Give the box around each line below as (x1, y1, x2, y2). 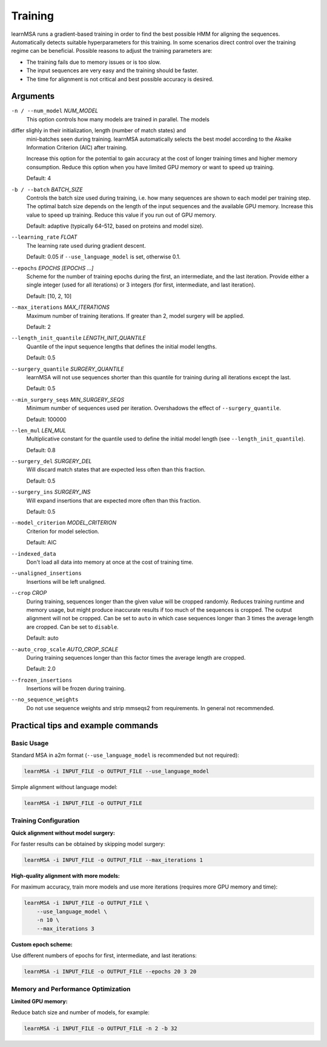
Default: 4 (26, 175, 51, 182)
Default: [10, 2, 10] (26, 292, 72, 300)
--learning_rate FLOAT (11, 234, 78, 241)
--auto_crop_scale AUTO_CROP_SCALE (11, 645, 118, 652)
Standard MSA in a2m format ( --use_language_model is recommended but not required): (11, 751, 239, 759)
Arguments (11, 91, 55, 101)
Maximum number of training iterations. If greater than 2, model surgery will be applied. (26, 312, 245, 319)
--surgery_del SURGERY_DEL (11, 458, 92, 465)
